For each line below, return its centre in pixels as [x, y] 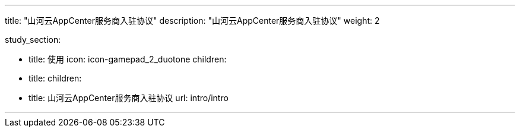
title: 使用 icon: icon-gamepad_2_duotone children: [128, 59]
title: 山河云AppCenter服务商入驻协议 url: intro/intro [129, 98]
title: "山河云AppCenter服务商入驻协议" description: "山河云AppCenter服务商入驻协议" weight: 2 [192, 21]
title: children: [55, 78]
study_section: [33, 40]
